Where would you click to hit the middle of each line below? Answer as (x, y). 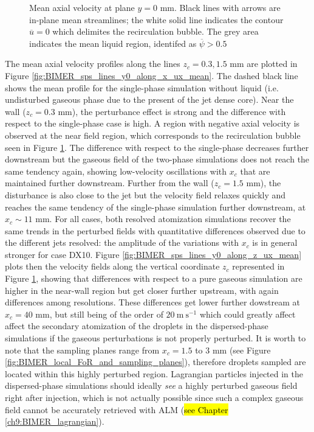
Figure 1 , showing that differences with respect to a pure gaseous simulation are (154, 278)
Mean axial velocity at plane (82, 7)
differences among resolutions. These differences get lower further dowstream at (152, 302)
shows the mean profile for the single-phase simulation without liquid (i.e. (142, 87)
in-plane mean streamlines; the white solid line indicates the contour (156, 19)
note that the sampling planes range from (82, 350)
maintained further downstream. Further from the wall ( (110, 183)
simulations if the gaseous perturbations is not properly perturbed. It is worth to (155, 338)
